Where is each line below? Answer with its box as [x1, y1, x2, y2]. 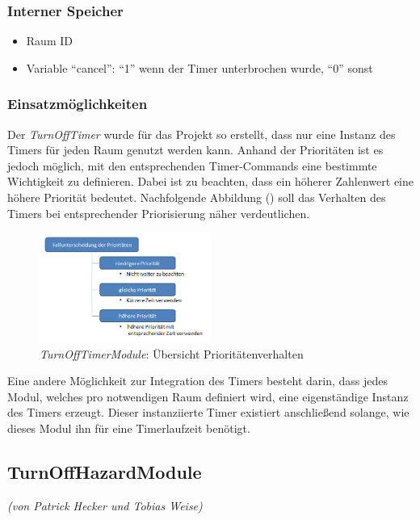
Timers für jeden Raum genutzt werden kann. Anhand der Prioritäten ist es [7, 141, 384, 158]
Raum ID [26, 32, 73, 49]
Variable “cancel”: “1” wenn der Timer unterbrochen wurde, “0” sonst [26, 59, 373, 76]
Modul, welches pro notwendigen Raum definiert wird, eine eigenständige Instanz [7, 388, 409, 405]
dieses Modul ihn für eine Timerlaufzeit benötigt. [7, 419, 250, 436]
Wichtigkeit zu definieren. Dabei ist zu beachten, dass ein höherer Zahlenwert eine [7, 173, 414, 190]
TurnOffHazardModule [7, 459, 202, 484]
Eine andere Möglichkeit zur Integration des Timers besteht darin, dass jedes [7, 372, 388, 389]
